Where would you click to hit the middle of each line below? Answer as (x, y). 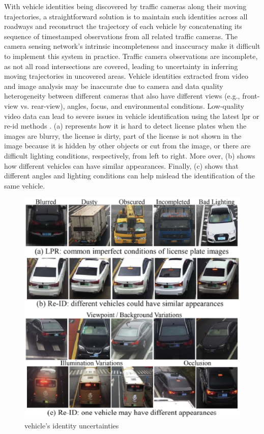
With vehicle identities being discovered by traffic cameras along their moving (125, 6)
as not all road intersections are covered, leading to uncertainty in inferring (121, 66)
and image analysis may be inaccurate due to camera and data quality (114, 86)
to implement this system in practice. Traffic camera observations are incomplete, (131, 56)
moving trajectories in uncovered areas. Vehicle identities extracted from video (126, 76)
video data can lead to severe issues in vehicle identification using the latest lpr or (132, 116)
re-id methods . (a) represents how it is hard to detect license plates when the (125, 126)
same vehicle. (25, 185)
